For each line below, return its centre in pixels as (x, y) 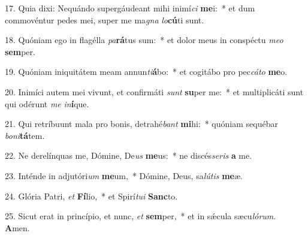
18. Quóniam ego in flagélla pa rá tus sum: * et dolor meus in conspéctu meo (144, 40)
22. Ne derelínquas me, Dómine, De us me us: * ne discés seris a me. (129, 155)
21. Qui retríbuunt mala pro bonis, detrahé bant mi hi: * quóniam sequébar (141, 124)
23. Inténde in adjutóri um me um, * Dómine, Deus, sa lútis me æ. (124, 175)
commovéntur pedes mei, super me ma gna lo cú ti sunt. (105, 19)
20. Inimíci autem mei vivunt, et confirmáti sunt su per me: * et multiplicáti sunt (154, 91)
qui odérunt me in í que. (47, 103)
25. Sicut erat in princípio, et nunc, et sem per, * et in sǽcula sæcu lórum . (141, 216)
